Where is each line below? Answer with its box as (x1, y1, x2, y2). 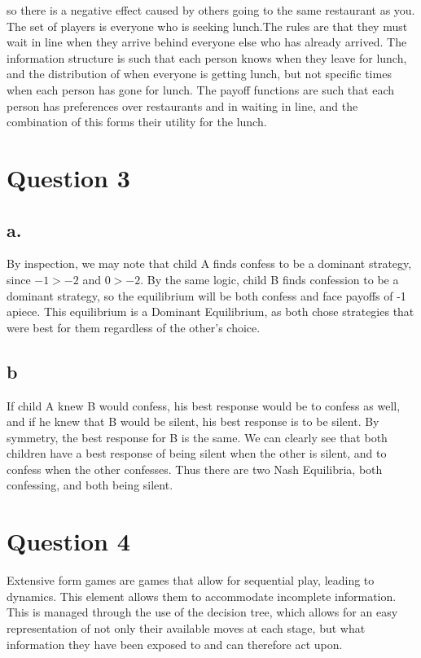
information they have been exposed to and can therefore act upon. (7, 635, 343, 652)
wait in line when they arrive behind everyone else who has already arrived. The (7, 33, 407, 50)
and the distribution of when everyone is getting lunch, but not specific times (7, 65, 392, 82)
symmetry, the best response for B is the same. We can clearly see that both (7, 428, 388, 445)
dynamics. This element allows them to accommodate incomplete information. (7, 587, 397, 604)
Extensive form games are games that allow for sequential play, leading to (7, 572, 375, 589)
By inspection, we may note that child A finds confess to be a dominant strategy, (7, 255, 412, 272)
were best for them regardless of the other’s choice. (7, 318, 261, 336)
